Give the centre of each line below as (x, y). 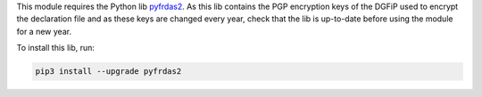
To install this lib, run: (56, 48)
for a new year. (44, 31)
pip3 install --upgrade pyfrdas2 (108, 72)
